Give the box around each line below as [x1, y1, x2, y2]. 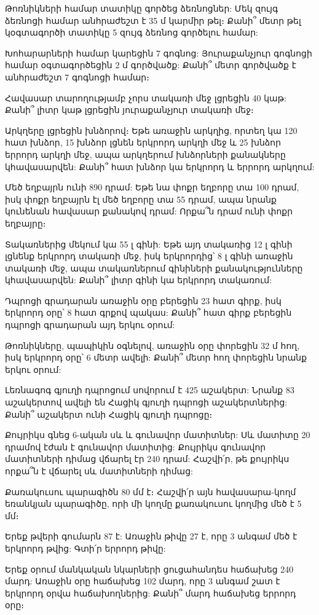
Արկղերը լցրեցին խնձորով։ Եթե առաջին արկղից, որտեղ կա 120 [5, 123, 297, 136]
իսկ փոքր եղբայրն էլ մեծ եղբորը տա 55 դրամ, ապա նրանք [5, 192, 277, 205]
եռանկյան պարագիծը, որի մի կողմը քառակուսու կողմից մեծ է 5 [5, 497, 302, 510]
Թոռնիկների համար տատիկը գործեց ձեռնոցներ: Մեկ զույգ [5, 2, 278, 14]
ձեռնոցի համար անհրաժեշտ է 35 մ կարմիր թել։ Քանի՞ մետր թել [5, 14, 301, 26]
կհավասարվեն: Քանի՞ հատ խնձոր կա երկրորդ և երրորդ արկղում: [5, 160, 315, 173]
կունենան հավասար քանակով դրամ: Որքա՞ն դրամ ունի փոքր [5, 205, 293, 217]
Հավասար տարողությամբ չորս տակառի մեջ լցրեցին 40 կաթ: [5, 91, 286, 104]
